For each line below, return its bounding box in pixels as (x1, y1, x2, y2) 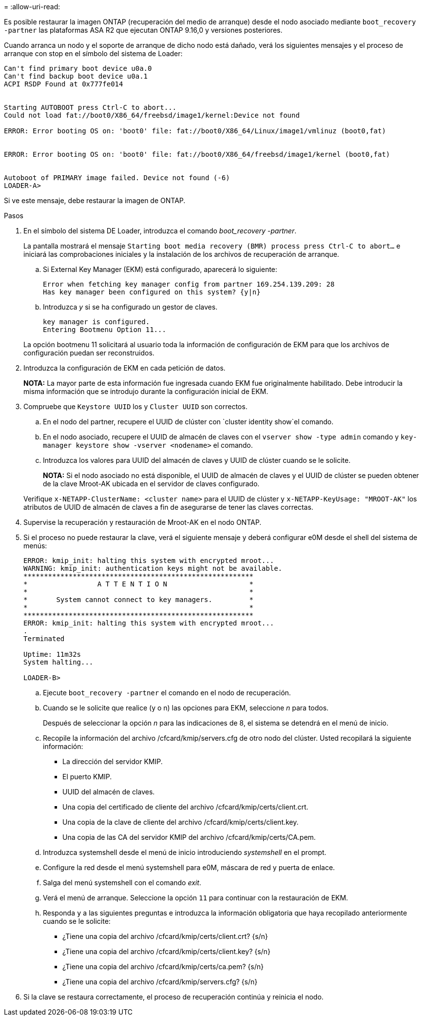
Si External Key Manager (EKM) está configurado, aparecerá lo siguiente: (43, 265, 277, 273)
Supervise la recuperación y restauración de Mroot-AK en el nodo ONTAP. (23, 518, 262, 526)
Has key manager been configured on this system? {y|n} (43, 288, 261, 296)
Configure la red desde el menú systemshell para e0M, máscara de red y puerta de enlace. (43, 863, 335, 872)
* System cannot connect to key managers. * (23, 596, 254, 604)
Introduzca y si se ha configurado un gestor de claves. (43, 303, 218, 311)
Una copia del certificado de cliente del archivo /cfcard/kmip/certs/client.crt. (62, 803, 308, 811)
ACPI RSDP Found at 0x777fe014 (4, 80, 123, 88)
